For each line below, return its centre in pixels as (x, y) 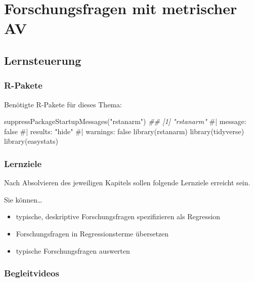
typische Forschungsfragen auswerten (73, 250)
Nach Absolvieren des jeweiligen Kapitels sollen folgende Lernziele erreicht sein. (127, 183)
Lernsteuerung (43, 60)
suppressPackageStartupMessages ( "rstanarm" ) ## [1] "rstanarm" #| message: (125, 121)
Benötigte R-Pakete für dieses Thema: (63, 104)
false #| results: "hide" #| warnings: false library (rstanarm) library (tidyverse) (124, 131)
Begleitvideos (32, 273)
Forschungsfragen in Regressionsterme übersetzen (92, 233)
